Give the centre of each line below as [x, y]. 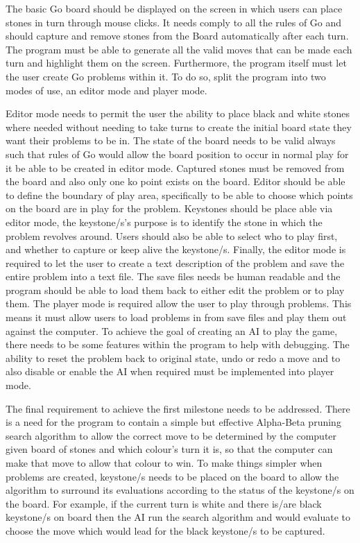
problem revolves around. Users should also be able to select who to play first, [172, 235]
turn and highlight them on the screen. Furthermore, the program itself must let [176, 63]
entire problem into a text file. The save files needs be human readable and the [173, 276]
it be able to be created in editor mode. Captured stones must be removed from [175, 167]
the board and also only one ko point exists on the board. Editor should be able [175, 181]
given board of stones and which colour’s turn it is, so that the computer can [169, 449]
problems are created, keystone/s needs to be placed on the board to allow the [172, 476]
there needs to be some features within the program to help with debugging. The [178, 344]
